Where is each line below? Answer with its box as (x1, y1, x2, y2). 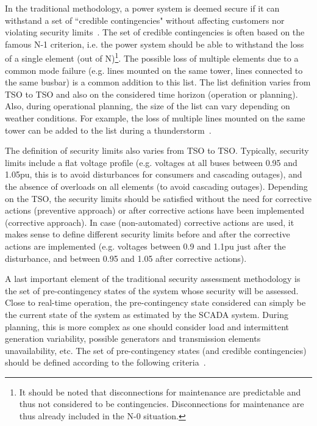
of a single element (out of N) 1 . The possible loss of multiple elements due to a (5, 50, 299, 65)
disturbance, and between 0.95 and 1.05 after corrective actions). (5, 251, 247, 264)
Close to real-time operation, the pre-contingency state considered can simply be (5, 296, 306, 309)
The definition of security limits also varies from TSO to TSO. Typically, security (5, 144, 309, 157)
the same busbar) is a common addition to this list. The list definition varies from (5, 76, 311, 88)
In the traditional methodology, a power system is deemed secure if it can (5, 2, 280, 14)
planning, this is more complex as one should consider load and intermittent (5, 320, 290, 333)
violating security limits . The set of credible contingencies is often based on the (5, 26, 305, 38)
